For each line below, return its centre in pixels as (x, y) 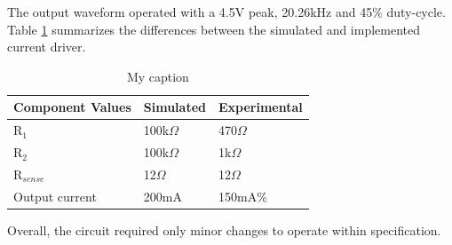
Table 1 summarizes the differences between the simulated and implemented (214, 29)
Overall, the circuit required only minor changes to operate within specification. (224, 229)
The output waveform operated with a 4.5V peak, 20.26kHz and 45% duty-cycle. (226, 12)
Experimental (260, 107)
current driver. (47, 47)
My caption (158, 76)
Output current (55, 196)
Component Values (72, 107)
